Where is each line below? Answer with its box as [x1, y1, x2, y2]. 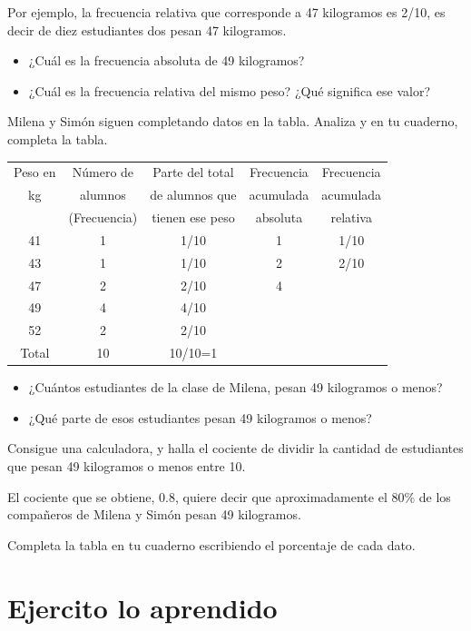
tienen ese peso [152, 208, 235, 226]
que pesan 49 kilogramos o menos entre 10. [7, 456, 246, 475]
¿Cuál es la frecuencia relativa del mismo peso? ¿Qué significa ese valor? [28, 81, 430, 100]
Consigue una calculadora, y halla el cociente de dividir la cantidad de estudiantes [7, 439, 464, 458]
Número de [72, 163, 134, 182]
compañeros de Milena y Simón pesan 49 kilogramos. [7, 505, 301, 524]
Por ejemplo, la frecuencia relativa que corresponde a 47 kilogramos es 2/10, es [7, 3, 446, 21]
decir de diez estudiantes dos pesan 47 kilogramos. [7, 20, 287, 39]
